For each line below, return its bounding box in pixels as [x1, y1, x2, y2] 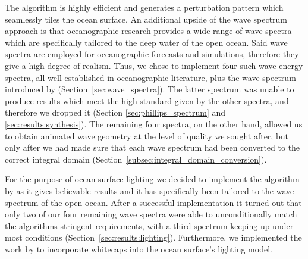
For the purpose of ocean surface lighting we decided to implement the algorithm [5, 173, 300, 185]
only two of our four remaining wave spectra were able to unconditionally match [5, 208, 297, 220]
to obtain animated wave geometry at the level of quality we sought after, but [5, 129, 288, 142]
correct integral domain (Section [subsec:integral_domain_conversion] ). [5, 152, 267, 165]
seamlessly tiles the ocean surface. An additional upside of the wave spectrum [5, 13, 288, 25]
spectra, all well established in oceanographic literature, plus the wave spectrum [5, 71, 296, 83]
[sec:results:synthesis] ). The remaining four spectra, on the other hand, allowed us [5, 117, 303, 130]
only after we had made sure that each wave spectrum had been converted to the [5, 141, 300, 154]
